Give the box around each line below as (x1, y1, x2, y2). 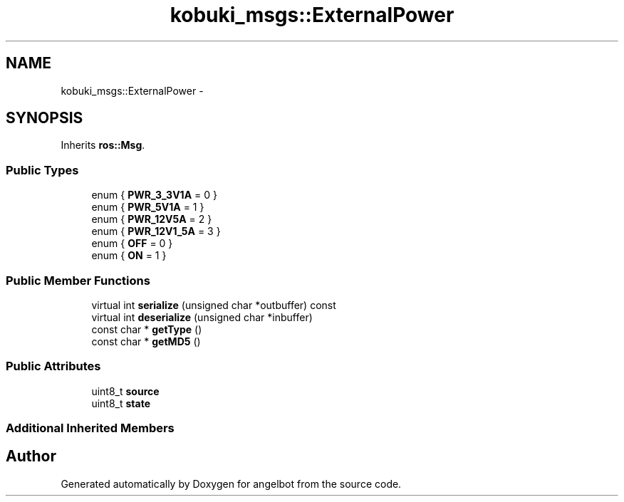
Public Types (6, 162, 79, 177)
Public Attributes (6, 359, 101, 374)
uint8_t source (91, 385, 160, 397)
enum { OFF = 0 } (91, 237, 173, 250)
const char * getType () (91, 323, 202, 335)
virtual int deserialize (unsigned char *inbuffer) (91, 310, 313, 323)
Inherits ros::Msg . (61, 139, 145, 152)
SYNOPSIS (6, 109, 83, 127)
